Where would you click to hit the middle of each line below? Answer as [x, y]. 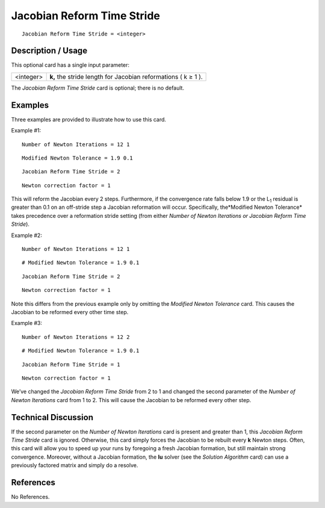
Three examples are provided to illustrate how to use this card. [89, 119]
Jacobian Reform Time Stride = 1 [71, 364]
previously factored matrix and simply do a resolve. [75, 465]
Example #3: [26, 323]
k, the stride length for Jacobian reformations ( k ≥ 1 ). [126, 76]
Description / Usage [49, 51]
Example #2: [26, 235]
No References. [30, 497]
